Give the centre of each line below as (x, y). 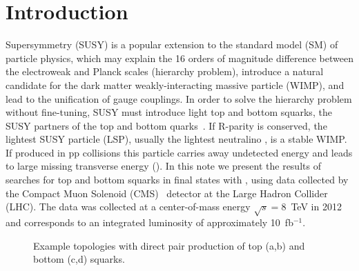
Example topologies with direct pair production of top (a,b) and (169, 245)
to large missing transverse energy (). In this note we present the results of (163, 166)
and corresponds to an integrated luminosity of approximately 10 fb (149, 222)
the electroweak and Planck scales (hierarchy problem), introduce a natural (165, 71)
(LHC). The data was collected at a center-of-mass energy (128, 207)
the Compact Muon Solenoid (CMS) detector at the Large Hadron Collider (167, 193)
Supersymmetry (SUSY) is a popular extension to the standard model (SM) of (172, 44)
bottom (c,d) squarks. (79, 259)
